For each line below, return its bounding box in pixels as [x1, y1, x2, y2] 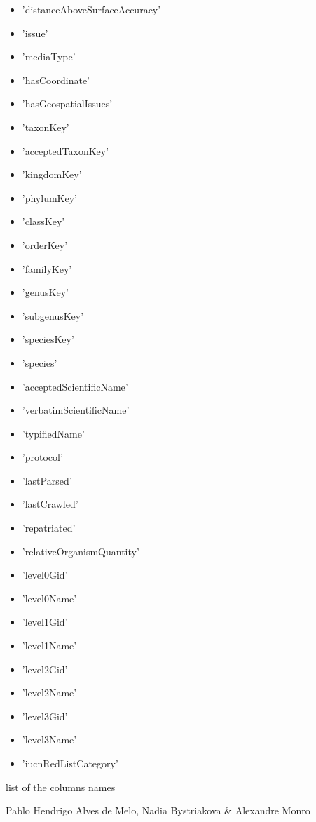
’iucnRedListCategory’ [22, 756, 118, 770]
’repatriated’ [22, 520, 76, 535]
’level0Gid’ [22, 567, 68, 582]
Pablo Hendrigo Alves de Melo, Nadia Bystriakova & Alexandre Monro [6, 803, 310, 818]
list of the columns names [6, 779, 116, 794]
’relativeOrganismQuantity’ [22, 544, 139, 558]
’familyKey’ [22, 261, 72, 276]
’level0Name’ [22, 591, 77, 605]
